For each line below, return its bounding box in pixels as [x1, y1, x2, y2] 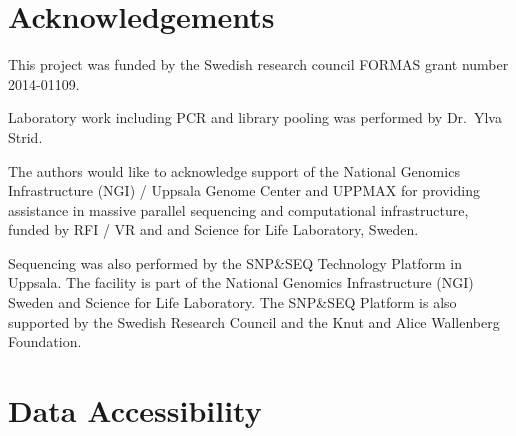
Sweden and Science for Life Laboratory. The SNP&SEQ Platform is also [8, 292, 457, 313]
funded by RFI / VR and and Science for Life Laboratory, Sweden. [8, 219, 419, 240]
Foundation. [8, 331, 82, 352]
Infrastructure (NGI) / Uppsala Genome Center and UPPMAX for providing [8, 180, 480, 201]
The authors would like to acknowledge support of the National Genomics [8, 160, 460, 181]
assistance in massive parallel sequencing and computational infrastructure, [8, 199, 469, 220]
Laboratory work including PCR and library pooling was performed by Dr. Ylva [8, 107, 502, 128]
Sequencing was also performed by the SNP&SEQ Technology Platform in [8, 252, 462, 273]
